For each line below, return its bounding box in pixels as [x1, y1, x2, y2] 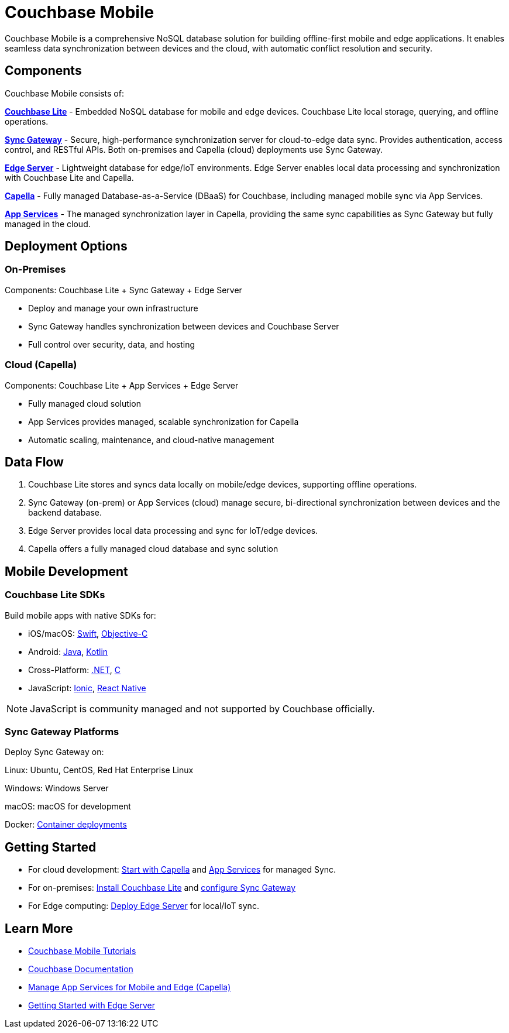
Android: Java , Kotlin [28, 646, 108, 657]
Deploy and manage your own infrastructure [28, 303, 198, 313]
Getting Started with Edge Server [28, 1000, 156, 1011]
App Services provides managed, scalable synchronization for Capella [28, 416, 299, 427]
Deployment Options [5, 239, 128, 254]
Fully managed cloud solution [28, 398, 141, 409]
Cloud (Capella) [5, 359, 77, 371]
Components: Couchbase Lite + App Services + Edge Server [5, 380, 239, 390]
